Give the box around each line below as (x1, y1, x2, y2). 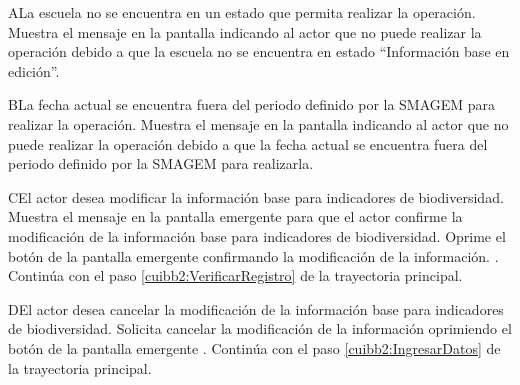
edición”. (8, 60, 60, 81)
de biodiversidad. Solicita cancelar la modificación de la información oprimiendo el (8, 318, 512, 339)
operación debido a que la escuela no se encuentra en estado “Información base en (8, 41, 510, 62)
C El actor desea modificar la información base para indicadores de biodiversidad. (8, 186, 504, 207)
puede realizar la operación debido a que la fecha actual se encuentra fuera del (8, 133, 488, 154)
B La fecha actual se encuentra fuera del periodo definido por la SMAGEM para (8, 94, 496, 115)
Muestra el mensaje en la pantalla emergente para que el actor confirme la (8, 206, 463, 227)
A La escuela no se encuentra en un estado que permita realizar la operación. (8, 2, 476, 22)
